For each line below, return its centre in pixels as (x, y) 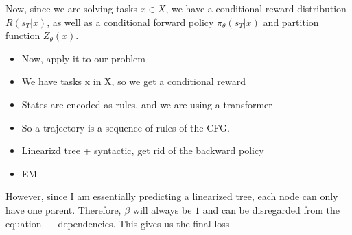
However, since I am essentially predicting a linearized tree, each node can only (172, 196)
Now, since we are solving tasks (72, 8)
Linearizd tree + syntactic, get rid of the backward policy (143, 150)
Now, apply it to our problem (83, 58)
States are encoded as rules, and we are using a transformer (147, 104)
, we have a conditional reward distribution (256, 8)
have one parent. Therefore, (63, 209)
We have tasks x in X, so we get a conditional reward (133, 81)
